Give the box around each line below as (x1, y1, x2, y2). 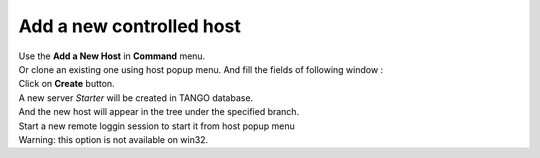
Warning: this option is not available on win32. (18, 133, 209, 145)
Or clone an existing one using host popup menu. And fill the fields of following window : (18, 63, 384, 75)
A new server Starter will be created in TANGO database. (18, 91, 254, 104)
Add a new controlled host (18, 15, 242, 37)
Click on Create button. (18, 78, 115, 90)
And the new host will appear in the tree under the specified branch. (18, 106, 300, 118)
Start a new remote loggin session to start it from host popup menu (18, 120, 295, 132)
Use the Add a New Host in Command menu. (18, 50, 206, 62)
